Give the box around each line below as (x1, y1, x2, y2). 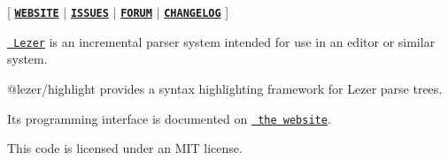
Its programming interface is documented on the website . (7, 109, 331, 127)
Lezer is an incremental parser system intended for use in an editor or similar (13, 32, 436, 50)
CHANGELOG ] (164, 3, 229, 20)
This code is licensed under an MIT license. (7, 139, 243, 157)
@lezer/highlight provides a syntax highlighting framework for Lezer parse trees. (7, 79, 443, 97)
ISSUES (70, 7, 109, 19)
